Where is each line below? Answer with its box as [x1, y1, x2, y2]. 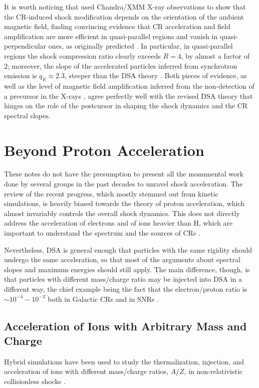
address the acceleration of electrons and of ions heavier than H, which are [4, 218, 233, 228]
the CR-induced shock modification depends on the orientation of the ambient [4, 11, 244, 22]
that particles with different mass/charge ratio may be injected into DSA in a [4, 274, 242, 284]
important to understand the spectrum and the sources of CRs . [4, 228, 200, 238]
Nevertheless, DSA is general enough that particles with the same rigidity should [4, 244, 252, 255]
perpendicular [4, 41, 47, 51]
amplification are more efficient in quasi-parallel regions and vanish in [4, 31, 218, 41]
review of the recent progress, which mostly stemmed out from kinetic [4, 188, 218, 199]
